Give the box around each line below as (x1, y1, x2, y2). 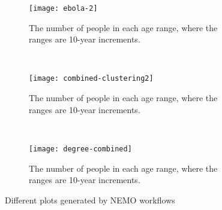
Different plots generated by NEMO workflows (5, 193, 175, 206)
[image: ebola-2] (29, 4, 98, 13)
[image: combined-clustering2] (29, 74, 154, 83)
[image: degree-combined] (29, 144, 132, 153)
